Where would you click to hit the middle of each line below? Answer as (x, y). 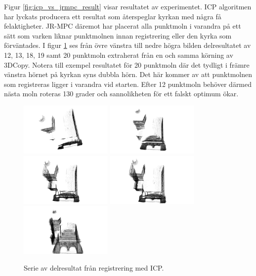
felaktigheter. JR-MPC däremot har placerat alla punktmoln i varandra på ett (123, 26)
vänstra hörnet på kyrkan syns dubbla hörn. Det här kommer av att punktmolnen (128, 74)
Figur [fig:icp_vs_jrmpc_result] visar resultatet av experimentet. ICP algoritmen (128, 6)
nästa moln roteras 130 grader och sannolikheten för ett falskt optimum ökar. (121, 94)
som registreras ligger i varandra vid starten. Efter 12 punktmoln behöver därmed (128, 84)
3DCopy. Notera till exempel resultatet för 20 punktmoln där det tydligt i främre (127, 64)
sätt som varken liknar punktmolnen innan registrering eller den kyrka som (118, 35)
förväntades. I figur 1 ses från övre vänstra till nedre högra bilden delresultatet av (128, 45)
